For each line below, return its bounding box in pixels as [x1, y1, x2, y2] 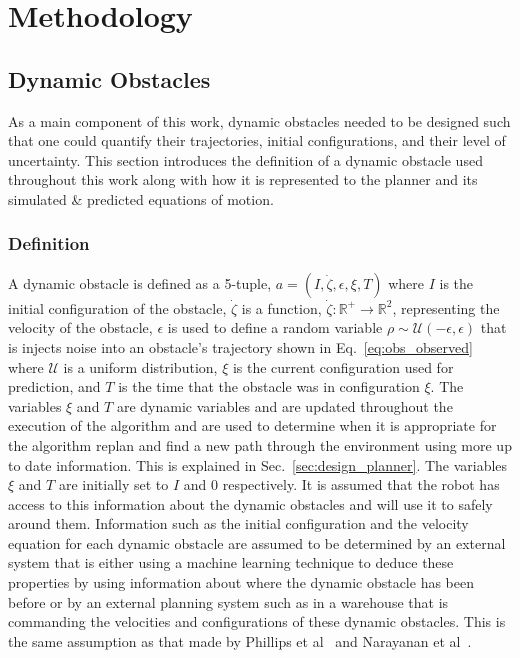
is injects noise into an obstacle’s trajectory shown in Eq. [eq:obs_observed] [8, 336, 473, 357]
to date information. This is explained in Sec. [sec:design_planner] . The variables [8, 454, 508, 475]
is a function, [241, 297, 322, 318]
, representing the [392, 297, 500, 318]
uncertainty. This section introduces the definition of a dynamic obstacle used [8, 149, 483, 170]
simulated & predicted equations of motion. [8, 188, 274, 209]
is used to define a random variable [167, 317, 383, 338]
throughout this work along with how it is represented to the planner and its [8, 169, 478, 190]
